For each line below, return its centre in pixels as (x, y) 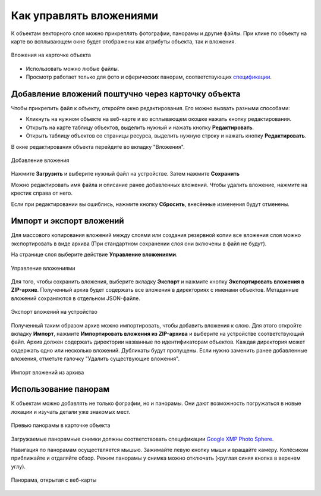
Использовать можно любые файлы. (73, 68)
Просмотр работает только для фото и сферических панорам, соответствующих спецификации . (149, 77)
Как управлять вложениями (85, 15)
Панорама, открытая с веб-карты (54, 480)
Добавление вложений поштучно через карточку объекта (126, 94)
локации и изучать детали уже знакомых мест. (71, 411)
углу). (18, 466)
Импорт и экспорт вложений (67, 221)
